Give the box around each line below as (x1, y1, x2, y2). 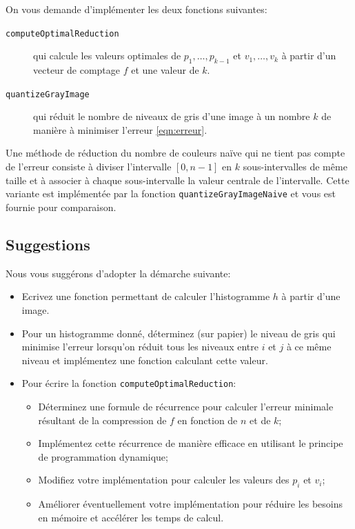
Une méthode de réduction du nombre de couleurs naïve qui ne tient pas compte (6, 146, 345, 160)
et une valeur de (131, 63, 199, 77)
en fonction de (177, 412, 238, 427)
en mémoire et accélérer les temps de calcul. (38, 510, 224, 524)
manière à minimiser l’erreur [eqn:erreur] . (33, 122, 207, 137)
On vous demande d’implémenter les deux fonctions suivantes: (6, 2, 267, 16)
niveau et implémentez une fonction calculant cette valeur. (21, 352, 268, 367)
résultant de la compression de (38, 412, 167, 427)
